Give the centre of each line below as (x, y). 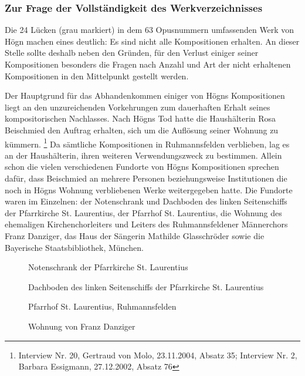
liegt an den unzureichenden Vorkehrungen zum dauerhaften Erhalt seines (138, 107)
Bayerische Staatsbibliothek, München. (74, 247)
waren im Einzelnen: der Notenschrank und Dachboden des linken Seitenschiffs (146, 201)
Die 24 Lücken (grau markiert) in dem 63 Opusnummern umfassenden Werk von (150, 30)
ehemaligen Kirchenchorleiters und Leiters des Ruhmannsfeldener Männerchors (146, 224)
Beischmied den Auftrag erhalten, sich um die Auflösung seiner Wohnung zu (142, 130)
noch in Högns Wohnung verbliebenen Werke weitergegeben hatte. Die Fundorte (149, 189)
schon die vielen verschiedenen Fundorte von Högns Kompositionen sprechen (142, 167)
